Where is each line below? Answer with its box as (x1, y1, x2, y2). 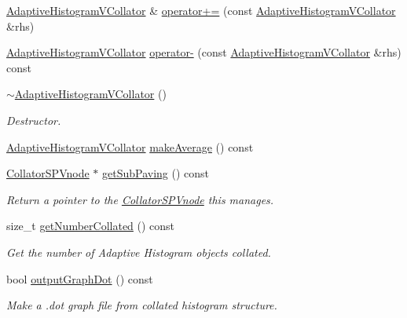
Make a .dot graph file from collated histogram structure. (6, 297, 277, 313)
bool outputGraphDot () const (6, 270, 153, 287)
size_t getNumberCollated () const (6, 217, 175, 234)
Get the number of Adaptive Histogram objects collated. (6, 243, 271, 260)
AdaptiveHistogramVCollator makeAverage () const (6, 138, 254, 155)
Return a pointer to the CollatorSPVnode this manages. (6, 191, 274, 207)
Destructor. (6, 111, 61, 128)
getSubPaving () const (102, 165, 210, 181)
